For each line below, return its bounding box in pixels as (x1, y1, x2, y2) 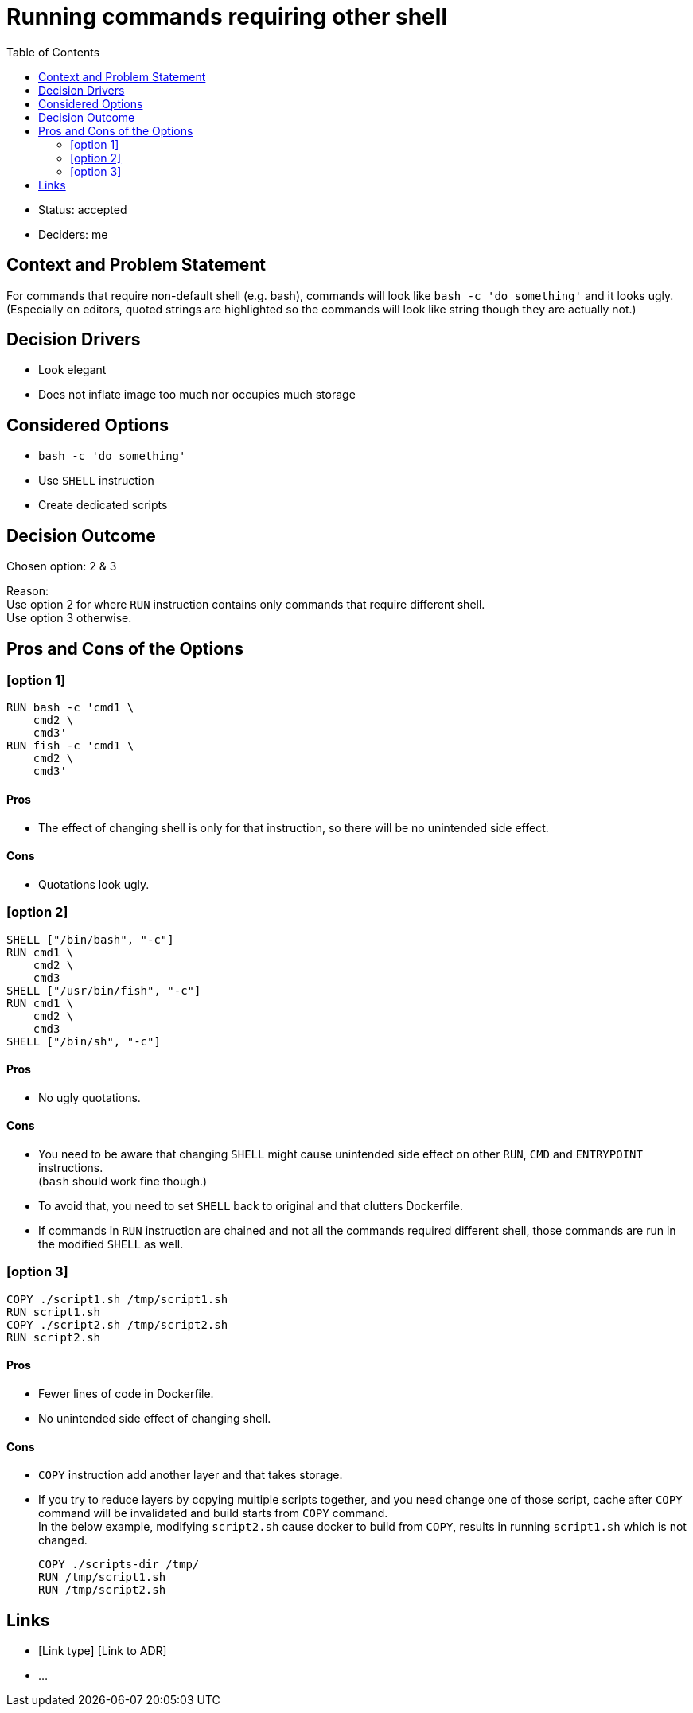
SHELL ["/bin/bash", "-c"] (6, 932, 174, 946)
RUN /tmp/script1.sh (38, 1571, 166, 1584)
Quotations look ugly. (38, 877, 150, 891)
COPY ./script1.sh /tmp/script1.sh (6, 1292, 228, 1306)
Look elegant (38, 363, 107, 377)
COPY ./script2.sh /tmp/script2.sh (6, 1318, 228, 1331)
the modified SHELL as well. (38, 1236, 184, 1251)
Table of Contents (6, 45, 100, 59)
